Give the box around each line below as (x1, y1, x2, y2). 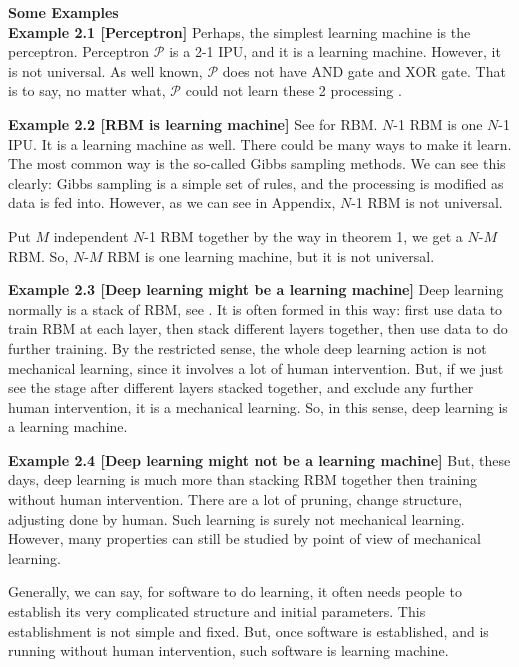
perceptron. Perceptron (8, 41, 150, 62)
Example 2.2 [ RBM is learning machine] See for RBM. (8, 113, 378, 134)
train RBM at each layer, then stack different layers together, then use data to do (8, 318, 508, 339)
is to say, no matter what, (8, 80, 166, 101)
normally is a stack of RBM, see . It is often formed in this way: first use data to (8, 298, 503, 319)
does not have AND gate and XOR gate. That (222, 60, 506, 81)
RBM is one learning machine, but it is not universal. (107, 245, 435, 266)
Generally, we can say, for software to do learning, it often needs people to (8, 581, 462, 602)
